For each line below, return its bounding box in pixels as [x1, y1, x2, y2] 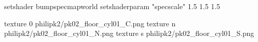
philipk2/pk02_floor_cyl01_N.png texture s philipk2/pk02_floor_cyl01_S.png [4, 28, 254, 38]
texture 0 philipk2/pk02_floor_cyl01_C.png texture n [4, 18, 176, 28]
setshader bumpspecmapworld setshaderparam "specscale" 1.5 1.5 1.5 [4, 1, 221, 11]
